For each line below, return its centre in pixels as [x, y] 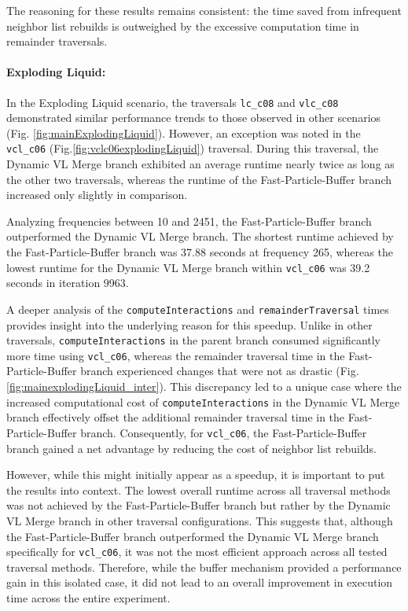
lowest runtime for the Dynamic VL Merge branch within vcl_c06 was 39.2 [188, 267]
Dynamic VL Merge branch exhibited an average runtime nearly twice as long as [200, 164]
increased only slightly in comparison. [97, 195]
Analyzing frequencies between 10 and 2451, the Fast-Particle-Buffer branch [189, 221]
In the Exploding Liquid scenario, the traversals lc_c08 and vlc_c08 [173, 102]
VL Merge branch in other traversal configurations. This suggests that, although [200, 520]
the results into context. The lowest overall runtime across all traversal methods [198, 490]
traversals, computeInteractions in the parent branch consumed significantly [194, 340]
